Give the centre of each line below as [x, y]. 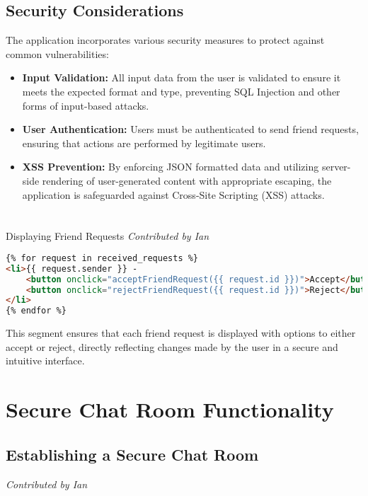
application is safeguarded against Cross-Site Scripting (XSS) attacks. [173, 194]
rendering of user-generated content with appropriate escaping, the [187, 180]
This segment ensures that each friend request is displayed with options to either [181, 333]
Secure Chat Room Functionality [170, 409]
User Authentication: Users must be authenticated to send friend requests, [190, 129]
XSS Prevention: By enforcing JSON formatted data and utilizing [171, 167]
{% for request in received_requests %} [102, 258]
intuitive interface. [45, 361]
